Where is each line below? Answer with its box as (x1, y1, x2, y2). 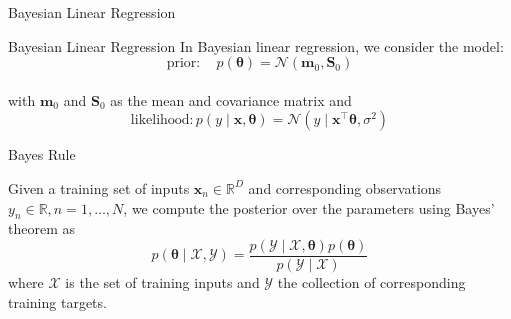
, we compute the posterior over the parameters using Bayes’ (123, 197, 495, 218)
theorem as (8, 218, 75, 239)
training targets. (8, 291, 107, 312)
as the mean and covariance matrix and (110, 89, 352, 110)
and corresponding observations (248, 177, 442, 198)
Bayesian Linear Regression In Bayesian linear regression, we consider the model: (8, 35, 504, 56)
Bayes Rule (8, 144, 76, 165)
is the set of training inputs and (65, 272, 260, 293)
